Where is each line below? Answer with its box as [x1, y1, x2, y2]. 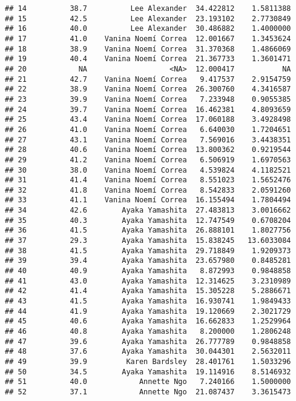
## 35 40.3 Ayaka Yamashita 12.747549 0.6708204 [5, 216, 291, 225]
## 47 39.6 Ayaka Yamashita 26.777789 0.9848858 [5, 337, 291, 346]
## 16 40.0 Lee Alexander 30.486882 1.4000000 [5, 24, 291, 33]
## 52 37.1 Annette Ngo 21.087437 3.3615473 [5, 387, 291, 396]
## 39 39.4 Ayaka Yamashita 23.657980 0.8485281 [5, 256, 291, 265]
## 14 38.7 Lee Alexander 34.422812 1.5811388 [5, 4, 291, 13]
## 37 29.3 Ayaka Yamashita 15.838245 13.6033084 [5, 236, 291, 245]
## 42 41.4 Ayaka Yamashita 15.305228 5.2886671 [5, 287, 291, 296]
